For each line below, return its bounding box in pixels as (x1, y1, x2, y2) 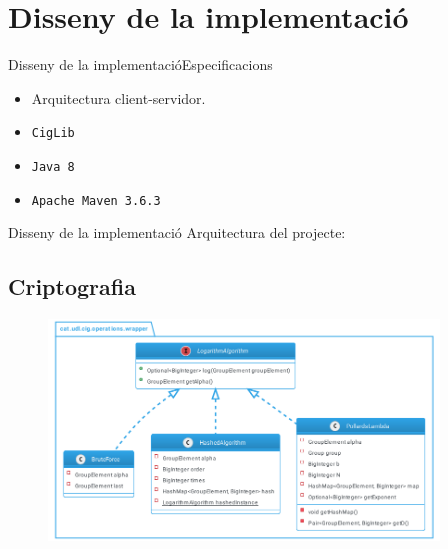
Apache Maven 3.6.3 (31, 193, 161, 208)
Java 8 (31, 159, 75, 174)
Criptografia (8, 271, 136, 302)
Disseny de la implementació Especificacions (8, 54, 273, 75)
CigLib (31, 126, 75, 141)
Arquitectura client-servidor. (31, 87, 206, 108)
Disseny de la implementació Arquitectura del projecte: (8, 222, 346, 243)
